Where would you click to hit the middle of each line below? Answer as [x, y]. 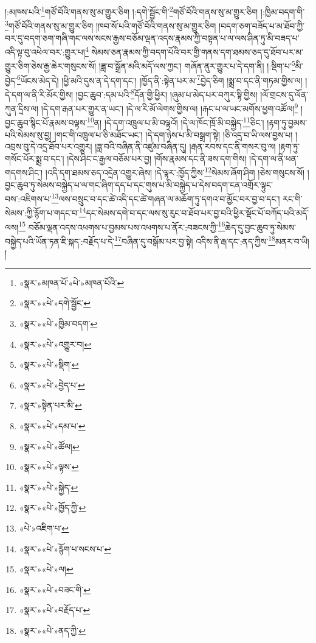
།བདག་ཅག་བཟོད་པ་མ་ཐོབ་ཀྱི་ [262, 25]
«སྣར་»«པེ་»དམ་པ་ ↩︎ [52, 425]
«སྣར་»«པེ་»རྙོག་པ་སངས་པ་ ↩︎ [65, 548]
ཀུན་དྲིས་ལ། [22, 108]
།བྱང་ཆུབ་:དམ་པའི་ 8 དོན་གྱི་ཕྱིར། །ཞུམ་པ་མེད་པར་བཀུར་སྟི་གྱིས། [167, 93]
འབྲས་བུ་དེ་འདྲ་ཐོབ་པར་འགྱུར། [49, 146]
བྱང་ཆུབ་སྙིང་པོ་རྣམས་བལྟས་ [46, 122]
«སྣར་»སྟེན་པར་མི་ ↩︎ [50, 405]
